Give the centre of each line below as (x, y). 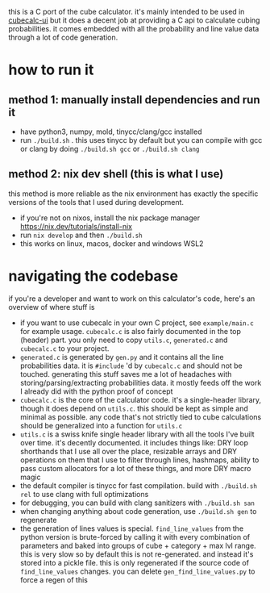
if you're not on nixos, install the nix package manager (110, 218)
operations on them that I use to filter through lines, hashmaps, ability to (139, 460)
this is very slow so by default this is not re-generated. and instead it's (137, 554)
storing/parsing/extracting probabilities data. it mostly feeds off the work (141, 382)
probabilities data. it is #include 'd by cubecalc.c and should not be (131, 365)
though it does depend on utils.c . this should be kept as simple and (134, 408)
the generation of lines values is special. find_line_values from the (132, 528)
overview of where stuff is (52, 307)
